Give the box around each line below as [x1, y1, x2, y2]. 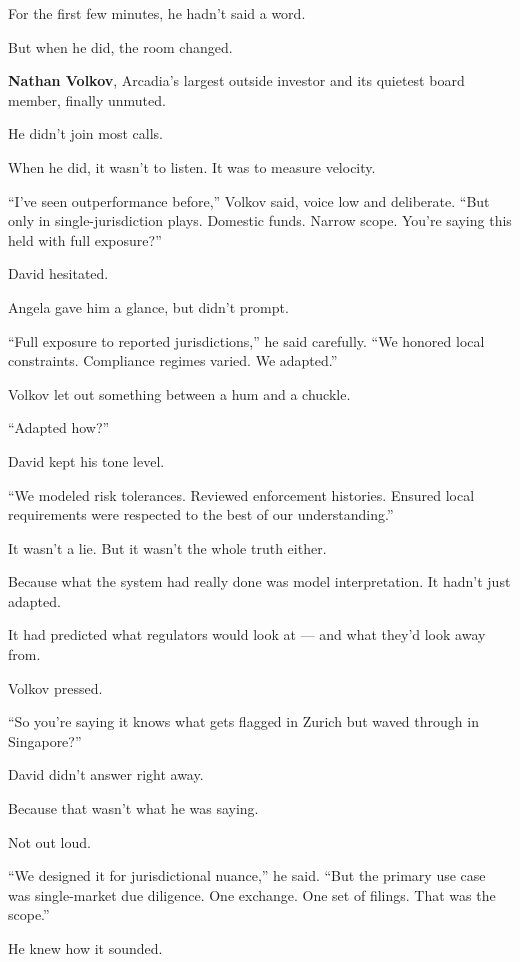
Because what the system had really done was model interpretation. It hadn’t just [8, 571, 511, 592]
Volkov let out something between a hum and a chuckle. [8, 383, 351, 404]
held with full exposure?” [8, 229, 162, 250]
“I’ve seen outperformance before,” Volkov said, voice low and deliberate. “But [8, 190, 490, 211]
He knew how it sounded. [8, 938, 163, 958]
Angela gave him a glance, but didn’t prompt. [8, 296, 289, 317]
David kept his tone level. [8, 450, 165, 471]
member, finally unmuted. [8, 89, 166, 110]
